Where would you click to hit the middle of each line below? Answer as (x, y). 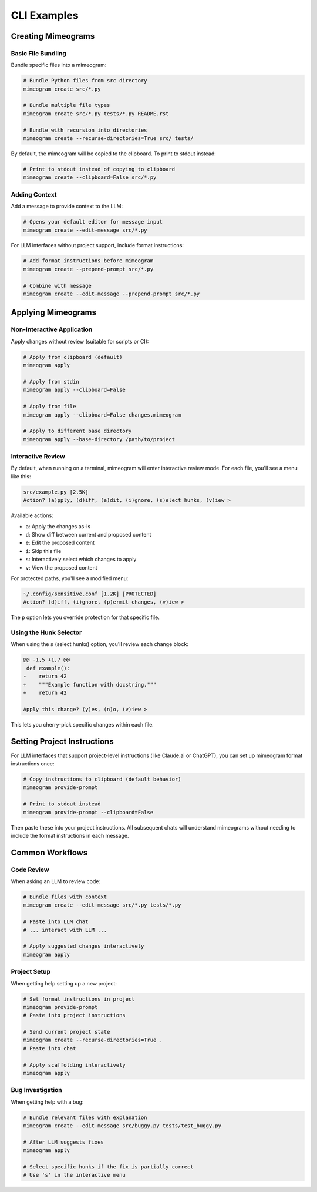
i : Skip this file (43, 551)
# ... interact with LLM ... (65, 930)
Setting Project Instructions (62, 741)
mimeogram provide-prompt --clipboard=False (88, 812)
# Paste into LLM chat (56, 922)
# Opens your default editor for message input (93, 222)
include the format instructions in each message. (70, 835)
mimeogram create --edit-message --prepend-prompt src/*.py (112, 294)
